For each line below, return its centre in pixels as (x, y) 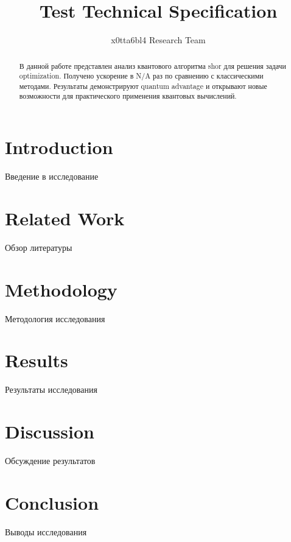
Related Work (65, 218)
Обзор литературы (39, 247)
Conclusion (52, 502)
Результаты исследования (51, 389)
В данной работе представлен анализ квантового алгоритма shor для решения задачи (153, 65)
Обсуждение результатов (50, 460)
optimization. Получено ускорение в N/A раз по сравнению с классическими (141, 76)
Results (37, 360)
